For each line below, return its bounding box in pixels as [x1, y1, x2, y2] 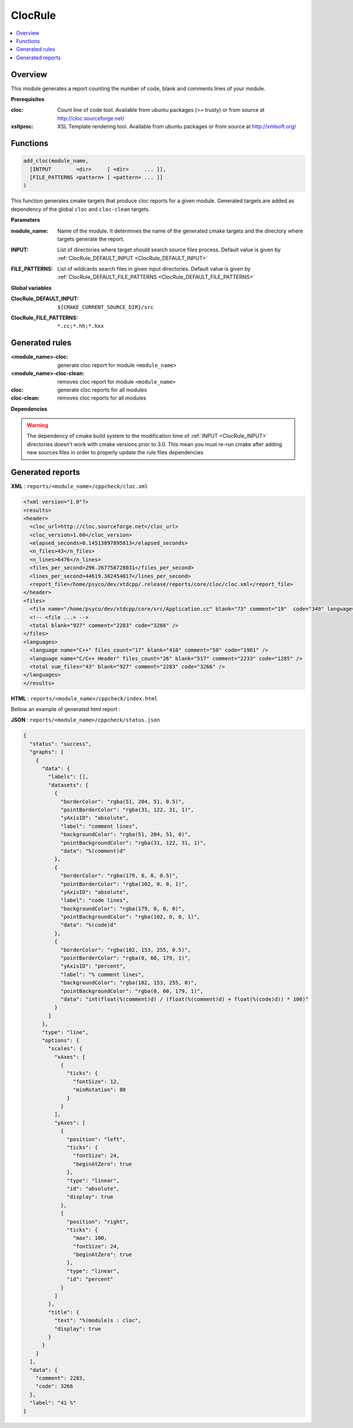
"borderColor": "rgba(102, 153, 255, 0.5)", [60, 947, 191, 953]
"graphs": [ [29, 749, 64, 756]
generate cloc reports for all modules [57, 386, 147, 393]
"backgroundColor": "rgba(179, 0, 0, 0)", [60, 905, 185, 912]
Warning [26, 421, 48, 429]
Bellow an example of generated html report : [11, 706, 121, 713]
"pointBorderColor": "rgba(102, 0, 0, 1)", [60, 881, 188, 887]
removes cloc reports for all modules [57, 394, 146, 401]
